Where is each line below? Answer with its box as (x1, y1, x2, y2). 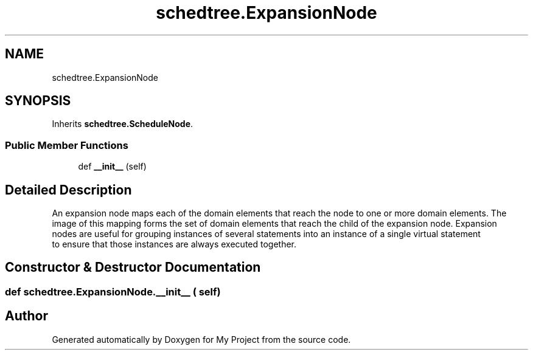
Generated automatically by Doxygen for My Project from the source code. (52, 334, 351, 345)
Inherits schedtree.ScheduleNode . (52, 119, 193, 129)
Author (5, 308, 48, 324)
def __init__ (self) (78, 161, 147, 172)
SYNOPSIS (5, 93, 71, 109)
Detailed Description (5, 182, 132, 198)
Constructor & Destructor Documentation (5, 260, 261, 275)
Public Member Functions (5, 139, 128, 151)
